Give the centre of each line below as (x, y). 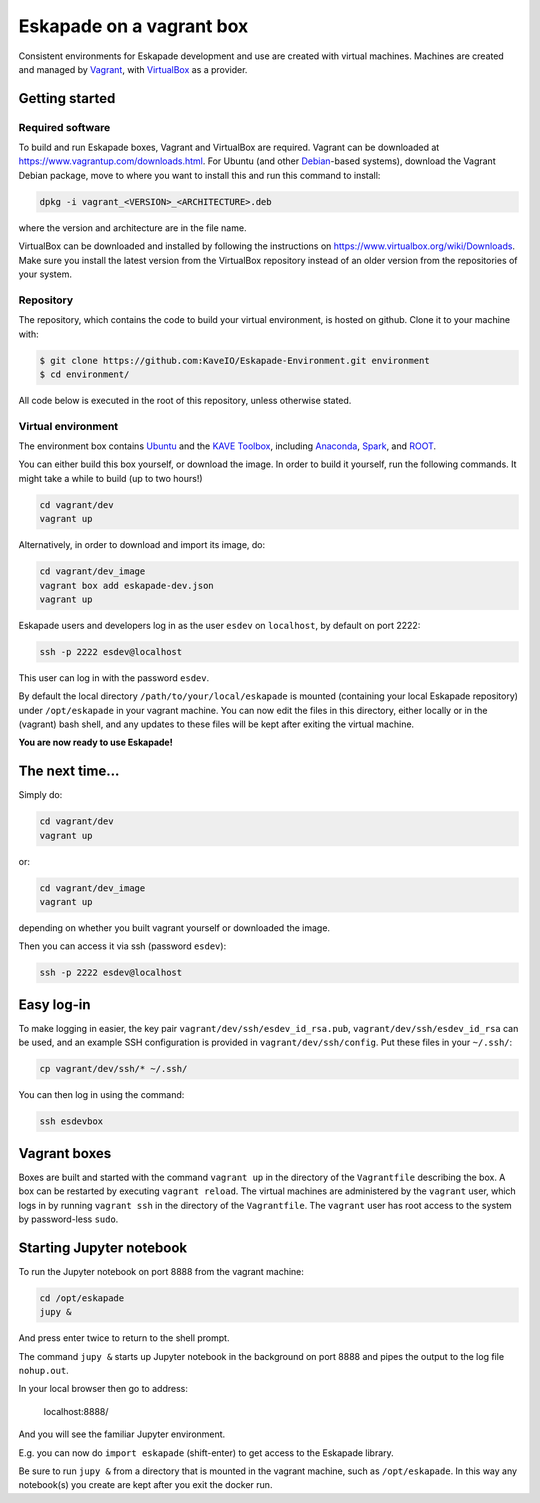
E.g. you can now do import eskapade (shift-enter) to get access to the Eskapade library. (206, 1452)
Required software (64, 127)
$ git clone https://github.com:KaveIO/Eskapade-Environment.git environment (234, 360)
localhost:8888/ (76, 1411)
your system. (45, 274)
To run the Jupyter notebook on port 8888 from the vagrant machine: (161, 1271)
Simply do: (40, 795)
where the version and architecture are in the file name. (132, 227)
